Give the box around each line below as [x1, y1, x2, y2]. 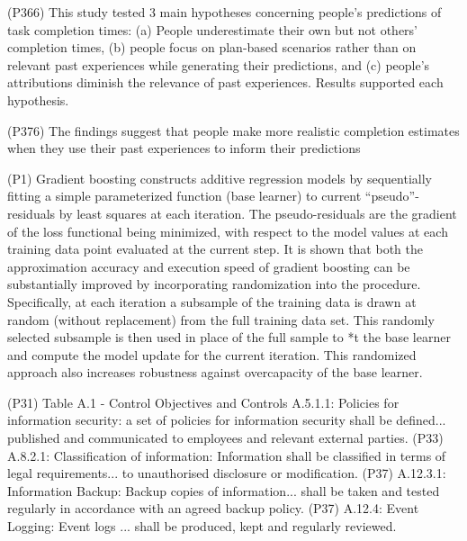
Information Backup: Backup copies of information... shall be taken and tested [7, 481, 440, 500]
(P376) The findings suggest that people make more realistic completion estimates [7, 121, 460, 140]
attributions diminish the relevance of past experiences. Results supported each [7, 73, 444, 92]
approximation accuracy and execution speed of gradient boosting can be [7, 257, 410, 275]
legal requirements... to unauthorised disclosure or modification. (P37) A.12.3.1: [7, 464, 446, 482]
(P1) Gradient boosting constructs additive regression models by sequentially [7, 168, 432, 187]
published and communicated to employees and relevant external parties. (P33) [7, 428, 444, 447]
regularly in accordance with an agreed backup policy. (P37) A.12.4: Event [7, 499, 419, 518]
